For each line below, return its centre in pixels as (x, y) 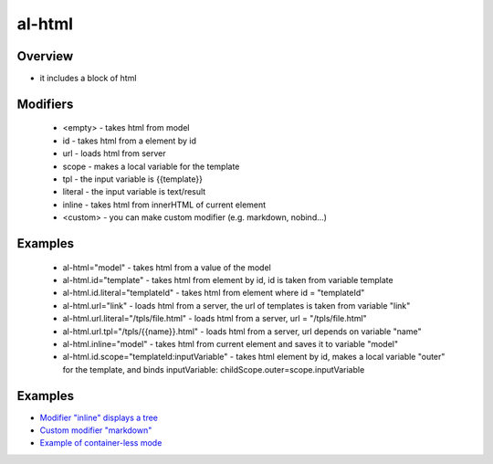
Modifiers (45, 104)
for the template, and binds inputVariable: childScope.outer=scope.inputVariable (214, 369)
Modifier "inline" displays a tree (99, 417)
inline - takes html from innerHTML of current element (164, 205)
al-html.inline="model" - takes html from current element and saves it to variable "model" (231, 343)
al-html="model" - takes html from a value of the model (167, 267)
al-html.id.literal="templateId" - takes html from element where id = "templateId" (214, 293)
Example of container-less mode (101, 443)
